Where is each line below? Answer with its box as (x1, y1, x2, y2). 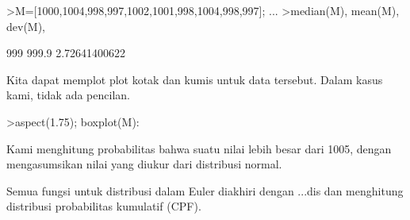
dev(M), (6, 17, 46, 34)
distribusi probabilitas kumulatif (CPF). (6, 198, 201, 214)
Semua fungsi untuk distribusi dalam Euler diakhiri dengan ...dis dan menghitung (6, 182, 404, 199)
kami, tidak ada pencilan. (6, 87, 130, 103)
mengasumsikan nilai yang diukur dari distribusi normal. (6, 156, 282, 172)
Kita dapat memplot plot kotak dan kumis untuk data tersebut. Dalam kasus (6, 71, 383, 87)
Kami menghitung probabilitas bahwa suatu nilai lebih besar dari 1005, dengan (6, 140, 392, 156)
